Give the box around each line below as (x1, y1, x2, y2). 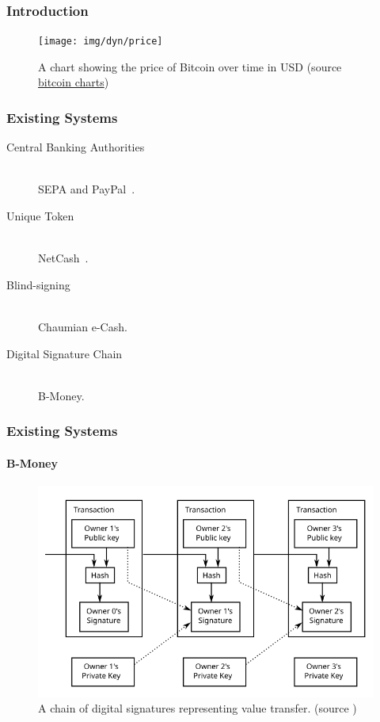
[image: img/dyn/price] (38, 36, 163, 48)
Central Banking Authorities (6, 139, 145, 155)
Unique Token (6, 208, 74, 224)
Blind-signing (6, 276, 70, 292)
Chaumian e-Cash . (38, 319, 127, 335)
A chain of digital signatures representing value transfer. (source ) (38, 700, 357, 716)
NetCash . (38, 250, 89, 266)
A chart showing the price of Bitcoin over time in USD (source (38, 58, 342, 74)
